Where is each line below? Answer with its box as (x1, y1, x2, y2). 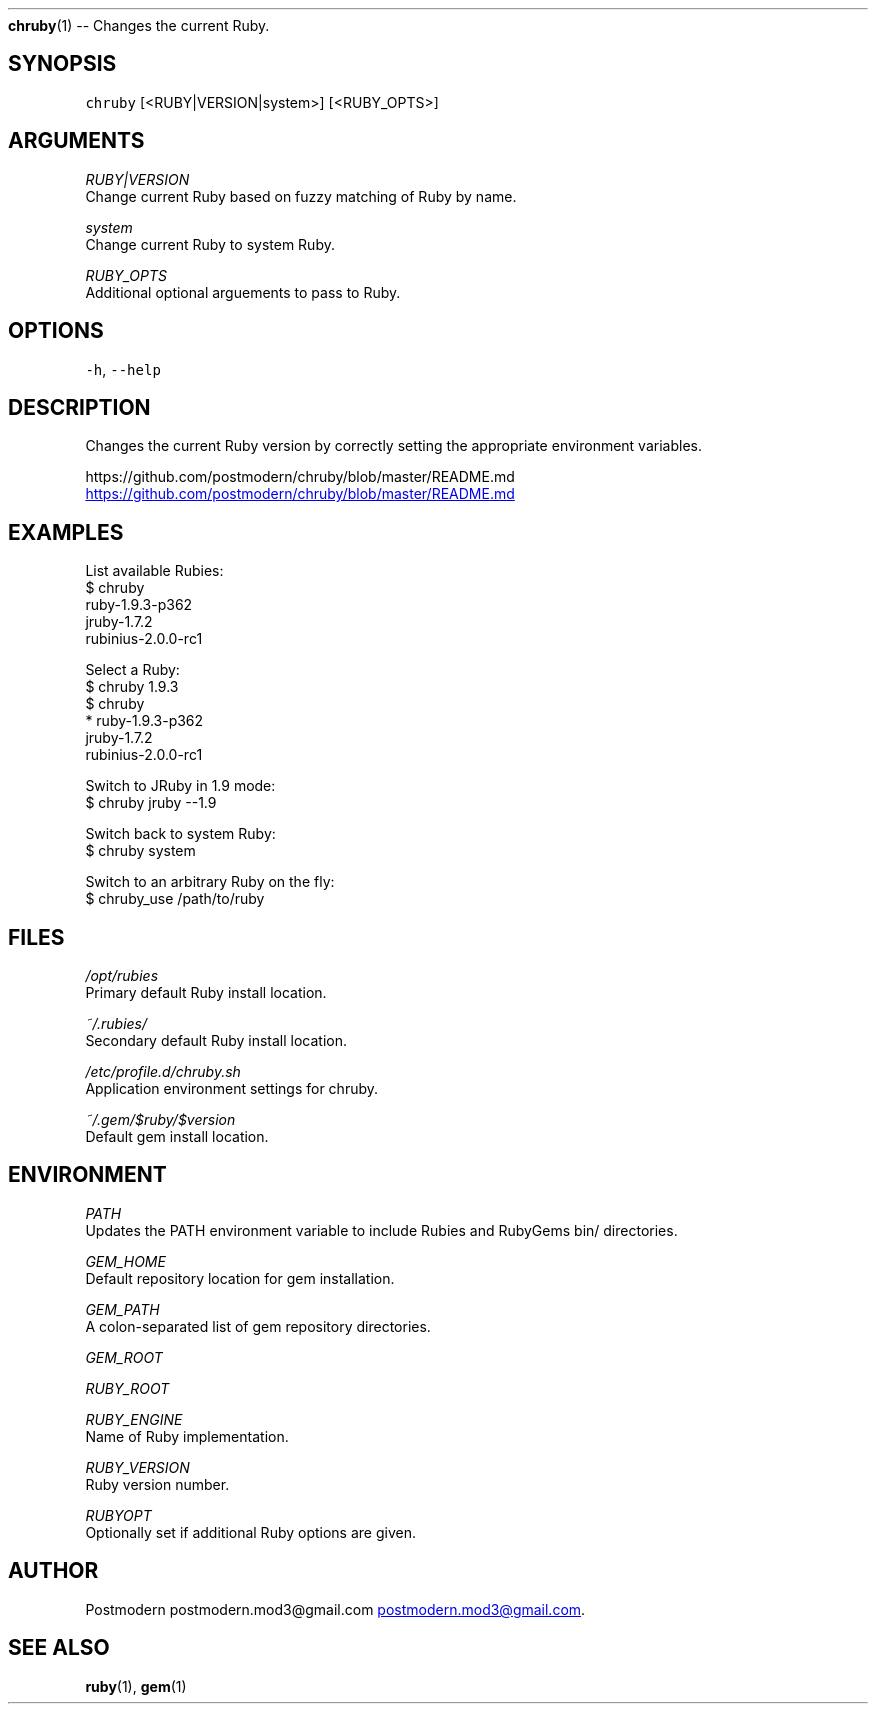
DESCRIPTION (8, 394, 151, 420)
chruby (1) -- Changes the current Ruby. (8, 17, 270, 34)
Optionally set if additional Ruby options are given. (85, 1523, 416, 1541)
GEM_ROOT (85, 1348, 163, 1366)
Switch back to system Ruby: (85, 825, 276, 843)
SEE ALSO (8, 1635, 110, 1661)
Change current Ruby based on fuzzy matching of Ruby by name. (85, 187, 517, 205)
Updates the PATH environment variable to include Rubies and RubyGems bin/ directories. (85, 1221, 678, 1239)
